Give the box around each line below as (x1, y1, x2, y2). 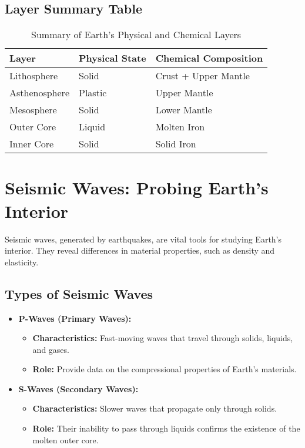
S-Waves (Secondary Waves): (18, 382, 139, 395)
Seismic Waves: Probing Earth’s (5, 176, 269, 200)
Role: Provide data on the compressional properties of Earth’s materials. (32, 363, 297, 375)
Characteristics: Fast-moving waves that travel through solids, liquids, (32, 332, 293, 344)
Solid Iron (155, 137, 196, 151)
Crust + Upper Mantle (155, 69, 250, 83)
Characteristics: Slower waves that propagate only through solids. (32, 402, 277, 415)
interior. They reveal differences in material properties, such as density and (5, 244, 275, 257)
